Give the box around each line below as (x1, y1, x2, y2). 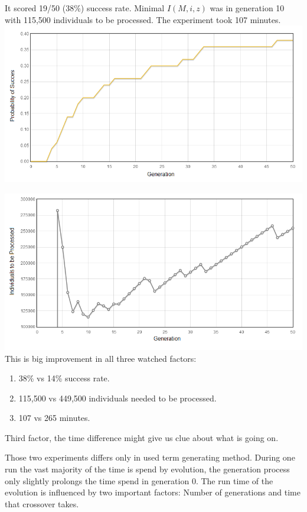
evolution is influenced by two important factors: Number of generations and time (5, 486, 301, 498)
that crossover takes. (5, 497, 79, 510)
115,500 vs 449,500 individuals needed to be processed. (18, 391, 217, 404)
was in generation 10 (210, 2, 285, 14)
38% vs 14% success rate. (18, 372, 110, 384)
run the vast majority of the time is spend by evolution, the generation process (5, 463, 290, 475)
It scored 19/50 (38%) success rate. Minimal (5, 2, 165, 14)
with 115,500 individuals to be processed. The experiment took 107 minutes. (5, 13, 281, 25)
